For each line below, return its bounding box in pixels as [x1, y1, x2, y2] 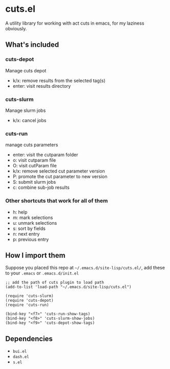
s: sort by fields [12, 225, 46, 231]
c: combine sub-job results [12, 184, 70, 190]
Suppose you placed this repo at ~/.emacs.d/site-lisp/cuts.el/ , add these [5, 265, 165, 271]
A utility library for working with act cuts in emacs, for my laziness [5, 20, 144, 26]
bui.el [12, 349, 27, 354]
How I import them [5, 251, 66, 260]
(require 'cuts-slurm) [5, 294, 54, 299]
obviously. [5, 25, 27, 31]
